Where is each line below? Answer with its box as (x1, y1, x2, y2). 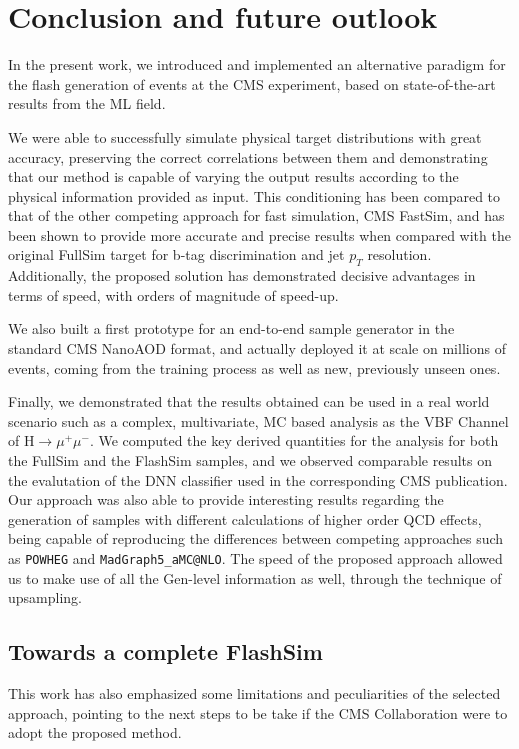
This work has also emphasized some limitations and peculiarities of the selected (8, 683, 501, 704)
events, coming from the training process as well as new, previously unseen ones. (8, 357, 501, 378)
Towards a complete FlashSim (8, 636, 323, 667)
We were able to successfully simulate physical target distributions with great (8, 126, 482, 147)
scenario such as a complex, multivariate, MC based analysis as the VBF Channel (8, 410, 509, 431)
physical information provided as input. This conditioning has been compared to (8, 185, 501, 206)
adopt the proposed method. (8, 722, 182, 743)
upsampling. (8, 587, 82, 608)
